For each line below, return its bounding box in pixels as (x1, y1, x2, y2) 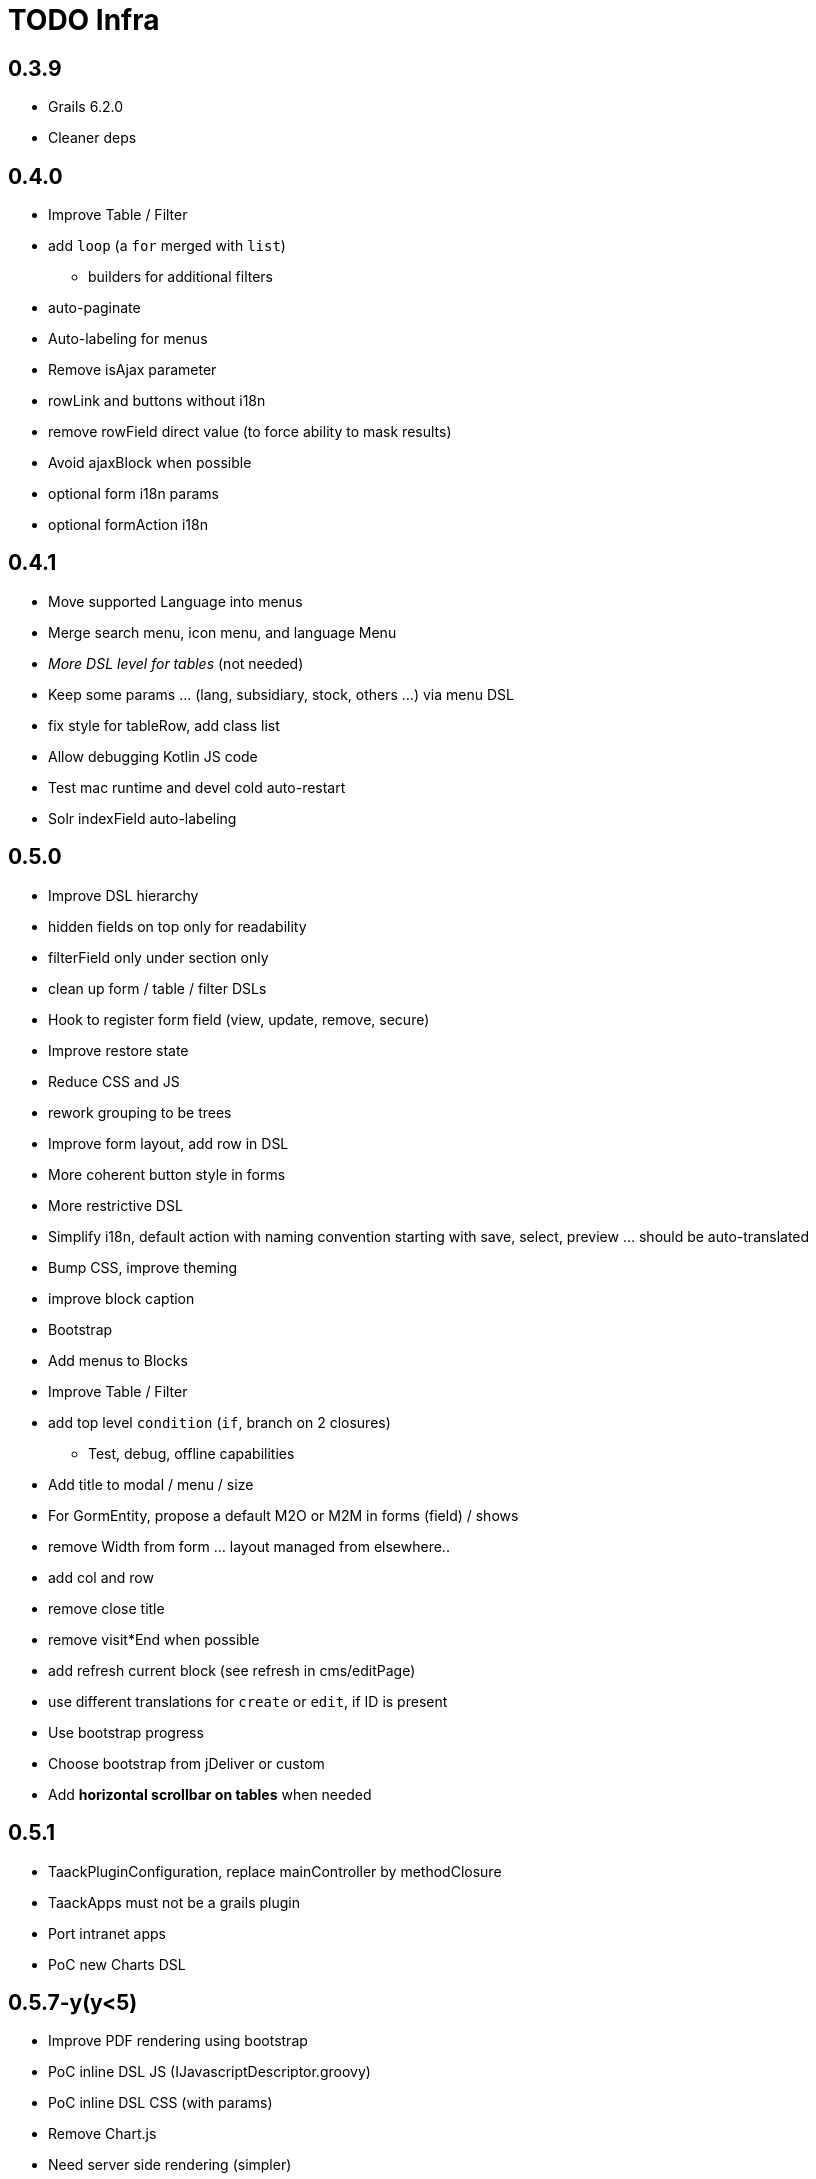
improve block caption (48, 1289, 195, 1307)
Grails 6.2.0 (48, 98, 123, 116)
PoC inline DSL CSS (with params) (48, 2094, 273, 2112)
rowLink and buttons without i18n (48, 392, 266, 410)
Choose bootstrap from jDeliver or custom (48, 1754, 325, 1772)
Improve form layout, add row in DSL (48, 1134, 289, 1152)
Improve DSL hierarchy (48, 886, 199, 904)
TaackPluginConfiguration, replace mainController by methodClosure (48, 1862, 502, 1880)
